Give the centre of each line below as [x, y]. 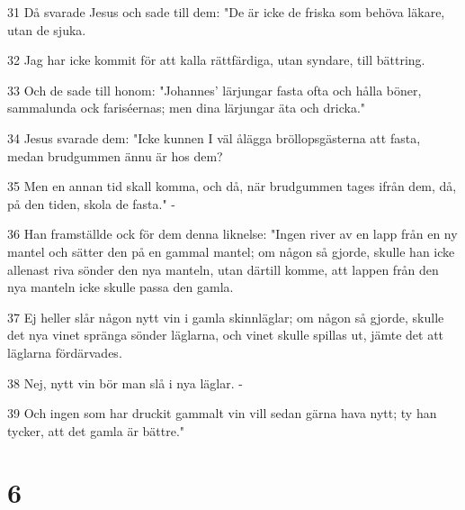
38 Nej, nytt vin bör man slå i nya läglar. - [125, 382]
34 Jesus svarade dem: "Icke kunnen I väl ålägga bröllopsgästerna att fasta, [214, 137]
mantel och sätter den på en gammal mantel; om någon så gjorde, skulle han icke [231, 251]
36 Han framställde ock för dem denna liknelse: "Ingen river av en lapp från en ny [232, 234]
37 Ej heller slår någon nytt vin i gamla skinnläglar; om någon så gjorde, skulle [226, 317]
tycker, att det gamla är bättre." [96, 430]
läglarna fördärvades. [65, 352]
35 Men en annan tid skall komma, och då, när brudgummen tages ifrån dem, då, [232, 186]
